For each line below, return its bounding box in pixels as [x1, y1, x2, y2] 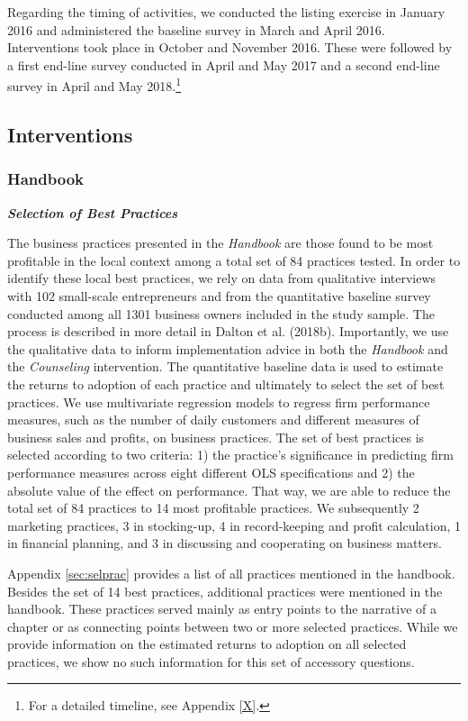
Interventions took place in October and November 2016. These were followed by [7, 38, 453, 57]
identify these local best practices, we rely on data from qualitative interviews [7, 269, 436, 287]
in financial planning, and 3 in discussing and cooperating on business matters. [7, 534, 442, 552]
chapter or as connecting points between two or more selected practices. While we [7, 616, 458, 635]
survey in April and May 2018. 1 [7, 74, 182, 96]
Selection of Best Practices [7, 203, 178, 222]
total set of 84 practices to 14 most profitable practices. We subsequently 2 [7, 498, 419, 517]
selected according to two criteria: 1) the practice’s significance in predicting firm [7, 445, 454, 464]
